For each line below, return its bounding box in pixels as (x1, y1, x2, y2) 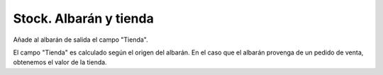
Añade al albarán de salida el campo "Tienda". (13, 35, 148, 44)
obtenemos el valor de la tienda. (13, 58, 107, 67)
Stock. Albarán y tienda (13, 11, 154, 26)
